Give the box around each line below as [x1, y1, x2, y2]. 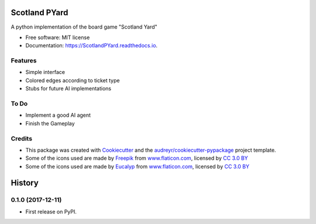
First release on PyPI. [25, 208, 77, 215]
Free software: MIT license [25, 34, 90, 41]
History [11, 178, 39, 188]
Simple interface [25, 69, 66, 76]
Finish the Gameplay [25, 120, 75, 127]
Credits [11, 134, 32, 142]
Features [11, 57, 37, 65]
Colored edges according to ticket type [25, 76, 120, 84]
